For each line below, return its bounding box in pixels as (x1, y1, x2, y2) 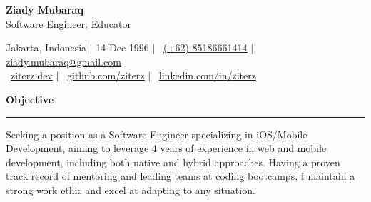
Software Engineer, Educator (6, 16, 131, 31)
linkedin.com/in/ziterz (158, 68, 256, 83)
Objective (6, 91, 54, 106)
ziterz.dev (11, 68, 53, 83)
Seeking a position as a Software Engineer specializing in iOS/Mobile (6, 126, 308, 141)
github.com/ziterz (67, 68, 145, 83)
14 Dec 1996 (96, 40, 149, 55)
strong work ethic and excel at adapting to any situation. (6, 182, 255, 197)
